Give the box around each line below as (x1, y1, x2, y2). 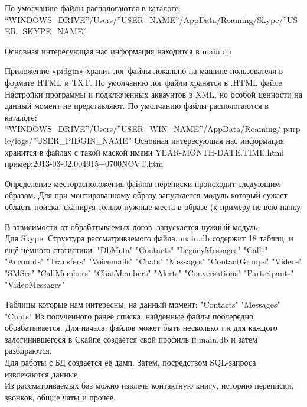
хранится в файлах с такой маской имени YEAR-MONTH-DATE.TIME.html (5, 146, 284, 158)
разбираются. (5, 344, 52, 357)
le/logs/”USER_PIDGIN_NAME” (5, 134, 132, 146)
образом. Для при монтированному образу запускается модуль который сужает (5, 189, 288, 201)
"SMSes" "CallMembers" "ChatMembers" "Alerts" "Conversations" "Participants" (5, 266, 294, 279)
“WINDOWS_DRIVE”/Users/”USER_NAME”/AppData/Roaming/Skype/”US (5, 13, 298, 25)
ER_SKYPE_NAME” (5, 25, 87, 37)
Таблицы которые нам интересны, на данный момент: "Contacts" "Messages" (5, 298, 280, 311)
